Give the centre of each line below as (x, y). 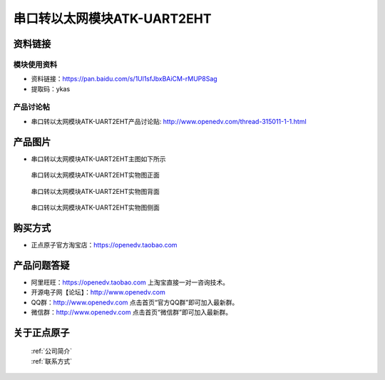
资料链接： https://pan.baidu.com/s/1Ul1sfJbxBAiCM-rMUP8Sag (124, 79)
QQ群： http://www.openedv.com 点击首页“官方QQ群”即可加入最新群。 (135, 302)
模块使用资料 (35, 64)
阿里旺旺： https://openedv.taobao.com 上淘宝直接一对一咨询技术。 (130, 282)
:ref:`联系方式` (52, 361)
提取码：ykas (51, 88)
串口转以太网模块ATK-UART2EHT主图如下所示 (99, 159)
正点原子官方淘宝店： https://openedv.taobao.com (104, 245)
